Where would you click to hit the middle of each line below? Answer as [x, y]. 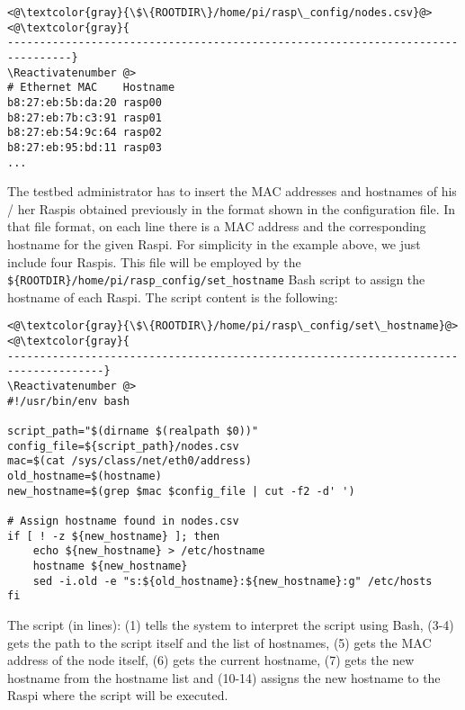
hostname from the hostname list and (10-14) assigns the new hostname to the [224, 677]
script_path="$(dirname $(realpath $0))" [133, 431]
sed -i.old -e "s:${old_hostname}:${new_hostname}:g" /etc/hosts [232, 581]
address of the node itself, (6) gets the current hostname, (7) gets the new [211, 660]
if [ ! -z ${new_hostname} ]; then [114, 536]
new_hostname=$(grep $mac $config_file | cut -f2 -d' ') [181, 491]
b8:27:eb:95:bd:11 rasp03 [85, 147]
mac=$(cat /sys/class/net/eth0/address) [130, 461]
